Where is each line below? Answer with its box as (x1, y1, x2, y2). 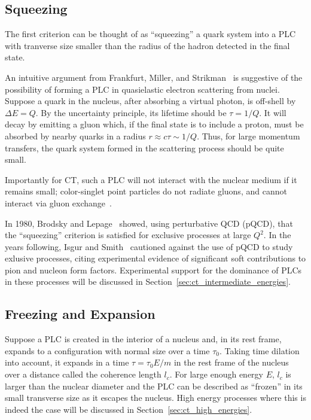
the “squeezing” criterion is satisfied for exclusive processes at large (5, 229, 251, 241)
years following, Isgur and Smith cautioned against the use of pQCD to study (5, 240, 293, 252)
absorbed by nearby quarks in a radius (5, 129, 146, 142)
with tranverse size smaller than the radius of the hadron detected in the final (5, 39, 290, 51)
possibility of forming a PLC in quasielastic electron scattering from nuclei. (5, 83, 280, 95)
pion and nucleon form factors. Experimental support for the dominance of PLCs (5, 263, 302, 276)
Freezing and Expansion (5, 305, 155, 323)
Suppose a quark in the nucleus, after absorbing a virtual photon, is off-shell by (5, 95, 296, 107)
